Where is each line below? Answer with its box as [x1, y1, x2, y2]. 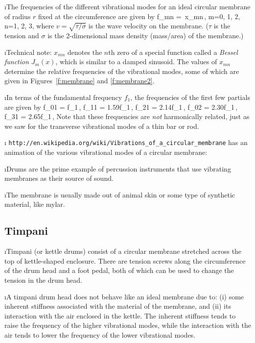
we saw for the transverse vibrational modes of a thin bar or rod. [4, 121, 199, 131]
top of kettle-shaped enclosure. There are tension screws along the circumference [4, 255, 246, 266]
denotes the [68, 47, 102, 57]
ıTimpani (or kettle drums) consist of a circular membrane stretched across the [4, 246, 242, 256]
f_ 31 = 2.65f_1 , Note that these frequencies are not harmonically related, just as [4, 111, 250, 122]
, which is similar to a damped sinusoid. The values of [55, 56, 217, 67]
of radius [4, 11, 31, 21]
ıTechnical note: [4, 47, 52, 57]
